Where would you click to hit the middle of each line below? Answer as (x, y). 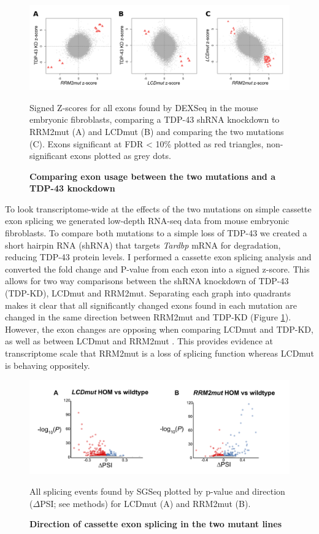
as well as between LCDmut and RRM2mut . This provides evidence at (139, 341)
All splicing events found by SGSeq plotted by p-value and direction (157, 491)
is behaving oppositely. (48, 365)
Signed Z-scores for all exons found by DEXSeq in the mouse (144, 107)
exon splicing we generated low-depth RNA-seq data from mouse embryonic (147, 221)
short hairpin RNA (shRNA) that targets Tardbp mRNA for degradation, (143, 245)
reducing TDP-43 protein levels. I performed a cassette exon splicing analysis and (158, 257)
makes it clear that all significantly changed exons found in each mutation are (151, 305)
